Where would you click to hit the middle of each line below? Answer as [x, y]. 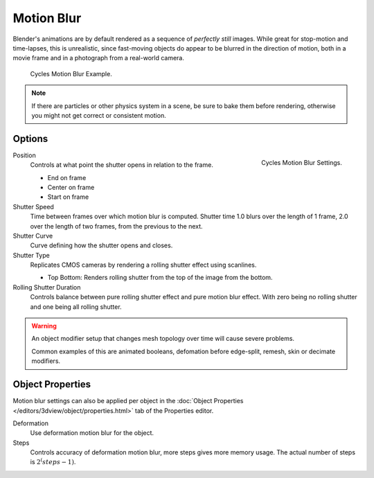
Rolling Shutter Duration [47, 287]
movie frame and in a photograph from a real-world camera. [99, 58]
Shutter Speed [34, 206]
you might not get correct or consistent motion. [99, 115]
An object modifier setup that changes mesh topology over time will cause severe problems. [163, 339]
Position [24, 155]
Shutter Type [31, 255]
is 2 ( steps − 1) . [53, 462]
